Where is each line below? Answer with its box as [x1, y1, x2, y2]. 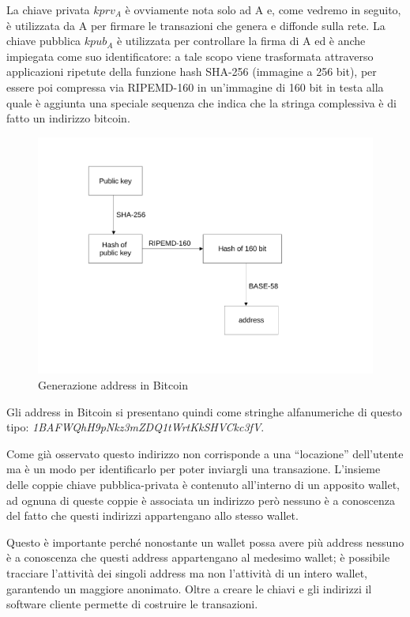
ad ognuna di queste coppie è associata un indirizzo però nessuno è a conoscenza [6, 491, 396, 508]
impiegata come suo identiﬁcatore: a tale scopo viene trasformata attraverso [6, 47, 374, 64]
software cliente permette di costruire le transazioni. [6, 596, 258, 612]
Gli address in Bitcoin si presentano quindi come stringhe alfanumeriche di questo [6, 403, 402, 419]
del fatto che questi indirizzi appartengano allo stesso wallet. [6, 507, 299, 524]
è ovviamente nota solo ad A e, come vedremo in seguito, [125, 2, 401, 17]
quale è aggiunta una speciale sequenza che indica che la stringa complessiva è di [6, 94, 397, 111]
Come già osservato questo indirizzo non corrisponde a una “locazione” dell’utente [6, 445, 404, 461]
